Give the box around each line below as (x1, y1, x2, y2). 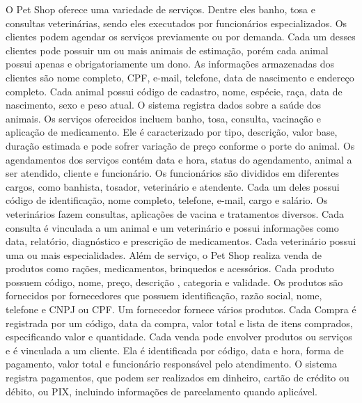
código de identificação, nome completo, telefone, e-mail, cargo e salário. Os (6, 193, 328, 207)
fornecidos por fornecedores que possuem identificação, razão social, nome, (6, 288, 322, 303)
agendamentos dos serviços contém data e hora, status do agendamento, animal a (6, 152, 352, 166)
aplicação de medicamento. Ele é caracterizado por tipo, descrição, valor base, (6, 125, 338, 139)
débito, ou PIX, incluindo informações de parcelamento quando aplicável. (6, 384, 317, 398)
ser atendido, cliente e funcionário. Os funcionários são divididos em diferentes (6, 166, 339, 180)
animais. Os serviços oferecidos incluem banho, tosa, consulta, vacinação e (6, 111, 321, 125)
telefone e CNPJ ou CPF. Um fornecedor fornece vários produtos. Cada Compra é (6, 302, 356, 317)
